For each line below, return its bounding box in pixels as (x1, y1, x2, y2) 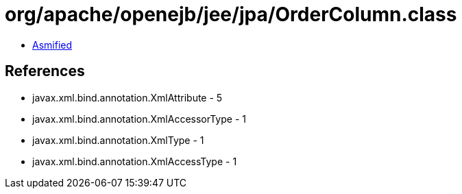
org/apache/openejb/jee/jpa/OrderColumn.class (5, 3, 457, 26)
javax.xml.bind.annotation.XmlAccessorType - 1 (32, 112, 246, 125)
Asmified (32, 38, 73, 51)
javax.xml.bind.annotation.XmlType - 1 (32, 134, 204, 146)
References (5, 62, 85, 80)
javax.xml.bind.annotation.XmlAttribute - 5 (32, 91, 223, 104)
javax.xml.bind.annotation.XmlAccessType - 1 (32, 155, 237, 167)
